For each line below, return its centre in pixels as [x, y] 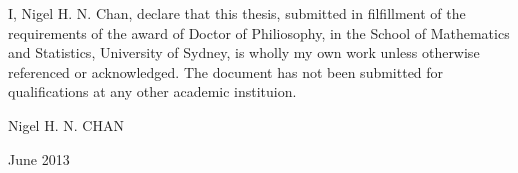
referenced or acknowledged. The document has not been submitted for [226, 71]
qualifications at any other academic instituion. [152, 91]
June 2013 [39, 158]
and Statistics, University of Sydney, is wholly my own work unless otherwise [244, 52]
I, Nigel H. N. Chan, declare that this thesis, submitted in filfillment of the [237, 13]
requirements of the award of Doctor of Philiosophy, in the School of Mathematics [259, 32]
